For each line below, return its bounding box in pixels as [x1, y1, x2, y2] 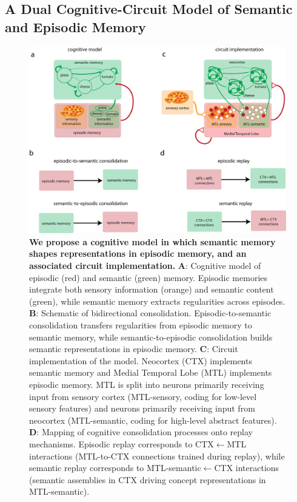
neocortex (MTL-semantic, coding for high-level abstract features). [29, 413, 277, 426]
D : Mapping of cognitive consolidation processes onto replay [29, 426, 253, 438]
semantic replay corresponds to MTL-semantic [29, 461, 201, 474]
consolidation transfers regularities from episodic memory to [29, 318, 252, 331]
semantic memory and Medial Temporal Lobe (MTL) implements [29, 366, 272, 379]
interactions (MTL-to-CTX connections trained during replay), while [29, 449, 285, 462]
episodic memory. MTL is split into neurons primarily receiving [29, 378, 264, 390]
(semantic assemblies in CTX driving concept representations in [29, 473, 266, 486]
